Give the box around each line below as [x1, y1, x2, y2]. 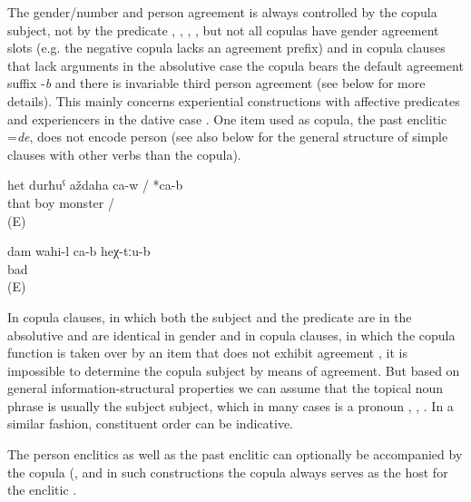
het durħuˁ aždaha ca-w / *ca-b [7, 175, 183, 194]
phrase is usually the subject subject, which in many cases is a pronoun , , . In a [7, 396, 454, 415]
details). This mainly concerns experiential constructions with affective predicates [7, 91, 460, 110]
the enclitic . [7, 480, 77, 499]
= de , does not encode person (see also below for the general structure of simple [7, 127, 448, 146]
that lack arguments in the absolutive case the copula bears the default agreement [7, 55, 464, 74]
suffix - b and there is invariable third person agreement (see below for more [7, 74, 426, 93]
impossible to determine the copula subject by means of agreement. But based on [7, 360, 460, 379]
